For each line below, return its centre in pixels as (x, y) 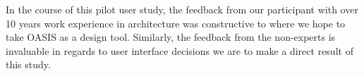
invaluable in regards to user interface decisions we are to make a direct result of (180, 50)
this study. (28, 64)
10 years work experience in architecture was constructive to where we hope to (176, 23)
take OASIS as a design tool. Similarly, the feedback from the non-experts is (171, 37)
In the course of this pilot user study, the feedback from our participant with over (182, 9)
